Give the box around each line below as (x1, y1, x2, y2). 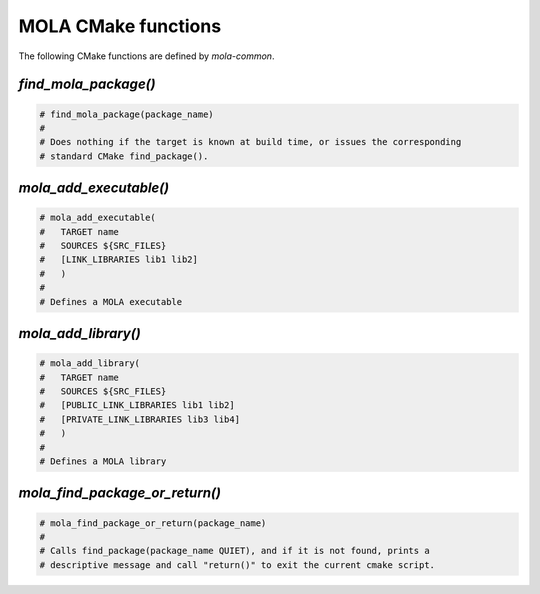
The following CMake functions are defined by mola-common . (18, 50, 275, 62)
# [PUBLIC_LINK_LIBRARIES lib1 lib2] (39, 400, 235, 411)
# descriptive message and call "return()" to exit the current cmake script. (39, 559, 435, 570)
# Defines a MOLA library (39, 455, 167, 467)
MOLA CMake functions (18, 15, 222, 37)
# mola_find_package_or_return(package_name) (39, 517, 267, 529)
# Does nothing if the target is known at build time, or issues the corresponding (39, 136, 462, 148)
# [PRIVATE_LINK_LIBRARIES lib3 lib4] (39, 413, 240, 425)
